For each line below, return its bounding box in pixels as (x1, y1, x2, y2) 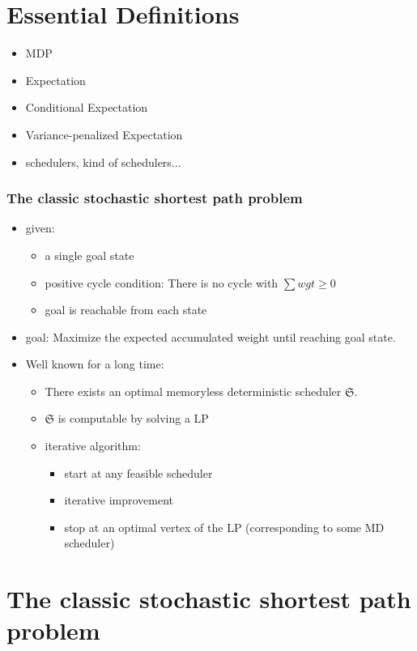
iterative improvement (64, 491, 174, 508)
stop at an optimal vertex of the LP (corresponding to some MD (64, 518, 385, 535)
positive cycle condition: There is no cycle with (45, 274, 279, 291)
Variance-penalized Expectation (25, 126, 183, 143)
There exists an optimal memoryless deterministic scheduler (45, 382, 342, 399)
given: (25, 219, 55, 236)
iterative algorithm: (45, 437, 141, 454)
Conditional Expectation (25, 99, 148, 116)
